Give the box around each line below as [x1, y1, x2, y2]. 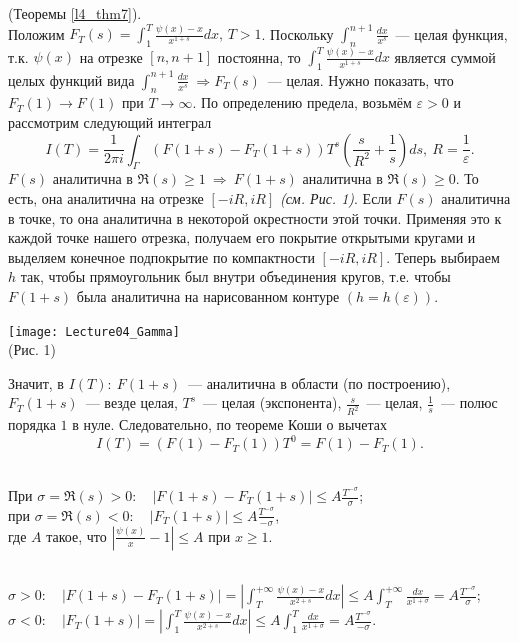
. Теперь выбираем [386, 246, 500, 267]
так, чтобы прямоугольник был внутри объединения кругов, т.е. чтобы [20, 266, 451, 287]
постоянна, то [217, 46, 301, 67]
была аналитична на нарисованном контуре [76, 286, 340, 307]
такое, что [46, 525, 107, 546]
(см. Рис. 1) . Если [279, 188, 392, 209]
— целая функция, [395, 23, 508, 44]
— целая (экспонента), [203, 392, 342, 413]
